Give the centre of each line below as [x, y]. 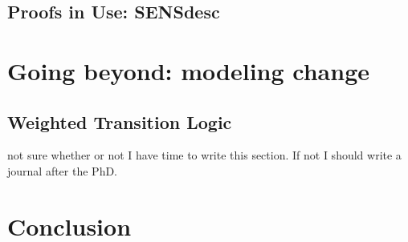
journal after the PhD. [63, 170]
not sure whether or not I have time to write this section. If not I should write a [204, 155]
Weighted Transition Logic [120, 121]
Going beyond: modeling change [188, 70]
